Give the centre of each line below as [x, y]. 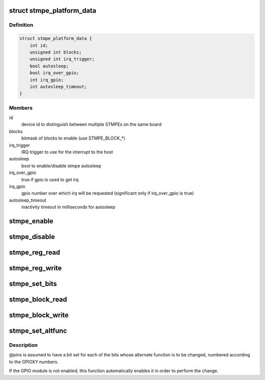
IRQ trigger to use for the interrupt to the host [67, 152]
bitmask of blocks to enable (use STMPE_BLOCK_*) [73, 138]
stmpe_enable [31, 221]
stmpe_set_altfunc [38, 331]
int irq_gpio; [47, 80]
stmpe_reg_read [35, 252]
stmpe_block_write [39, 315]
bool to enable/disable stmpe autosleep [61, 166]
